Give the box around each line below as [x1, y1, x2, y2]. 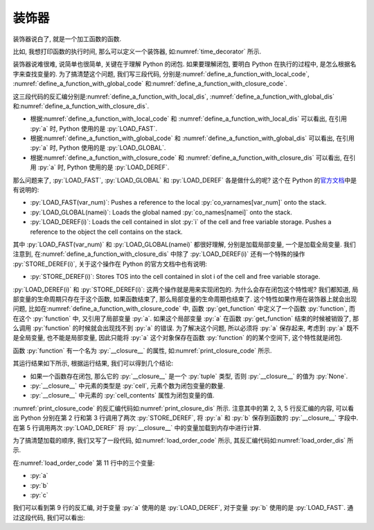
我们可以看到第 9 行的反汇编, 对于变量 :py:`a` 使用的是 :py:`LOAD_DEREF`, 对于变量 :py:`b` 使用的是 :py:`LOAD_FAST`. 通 [12, 504, 354, 512]
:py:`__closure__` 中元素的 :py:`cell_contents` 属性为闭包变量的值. [30, 391, 215, 400]
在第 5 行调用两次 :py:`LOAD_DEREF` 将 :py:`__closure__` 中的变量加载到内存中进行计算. [12, 423, 261, 431]
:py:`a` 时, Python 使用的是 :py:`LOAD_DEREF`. [37, 163, 170, 171]
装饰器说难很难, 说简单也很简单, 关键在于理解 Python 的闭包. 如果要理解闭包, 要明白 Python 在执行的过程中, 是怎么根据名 [12, 60, 357, 69]
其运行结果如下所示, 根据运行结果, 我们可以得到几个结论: [12, 359, 173, 368]
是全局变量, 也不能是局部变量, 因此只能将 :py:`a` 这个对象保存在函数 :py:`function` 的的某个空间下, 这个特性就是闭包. [12, 334, 343, 342]
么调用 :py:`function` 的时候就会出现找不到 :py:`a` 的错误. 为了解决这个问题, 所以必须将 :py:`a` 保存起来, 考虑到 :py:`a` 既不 [12, 324, 359, 332]
